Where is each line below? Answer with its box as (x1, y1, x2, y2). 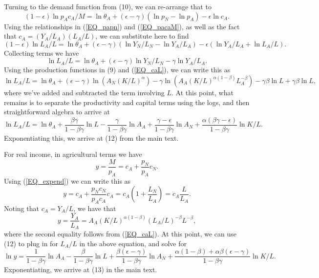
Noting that (4, 203, 39, 213)
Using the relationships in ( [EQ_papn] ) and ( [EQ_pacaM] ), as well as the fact (4, 21, 240, 31)
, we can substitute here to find (95, 31, 189, 41)
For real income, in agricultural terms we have (4, 149, 142, 159)
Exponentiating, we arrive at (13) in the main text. (4, 264, 157, 275)
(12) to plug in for (4, 238, 58, 248)
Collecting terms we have (4, 47, 79, 58)
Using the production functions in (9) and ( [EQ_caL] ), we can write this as (4, 64, 231, 75)
